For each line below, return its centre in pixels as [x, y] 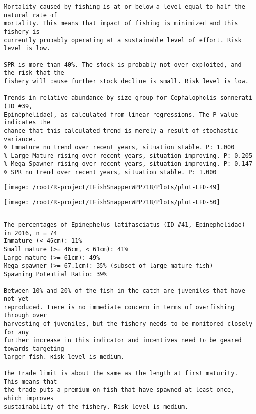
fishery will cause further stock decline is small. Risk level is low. [126, 81]
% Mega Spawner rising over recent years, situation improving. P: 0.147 [128, 164]
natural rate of [31, 15]
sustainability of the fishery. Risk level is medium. [96, 406]
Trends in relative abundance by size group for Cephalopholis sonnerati [128, 98]
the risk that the [34, 73]
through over [25, 316]
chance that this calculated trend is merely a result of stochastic [121, 131]
